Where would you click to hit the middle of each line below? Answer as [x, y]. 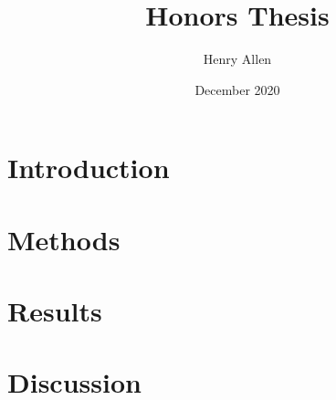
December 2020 [237, 89]
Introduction [89, 168]
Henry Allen [237, 59]
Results [55, 311]
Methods [64, 239]
